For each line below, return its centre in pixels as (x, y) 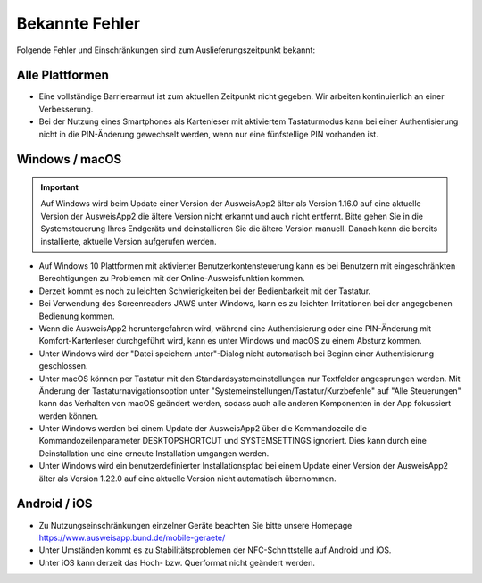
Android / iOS (54, 504)
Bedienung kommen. (77, 316)
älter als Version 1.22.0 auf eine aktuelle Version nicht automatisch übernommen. (187, 479)
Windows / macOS (69, 159)
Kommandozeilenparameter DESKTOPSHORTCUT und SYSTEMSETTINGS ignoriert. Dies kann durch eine (233, 441)
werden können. (69, 416)
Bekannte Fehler (79, 23)
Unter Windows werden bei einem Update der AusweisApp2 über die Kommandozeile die (203, 429)
